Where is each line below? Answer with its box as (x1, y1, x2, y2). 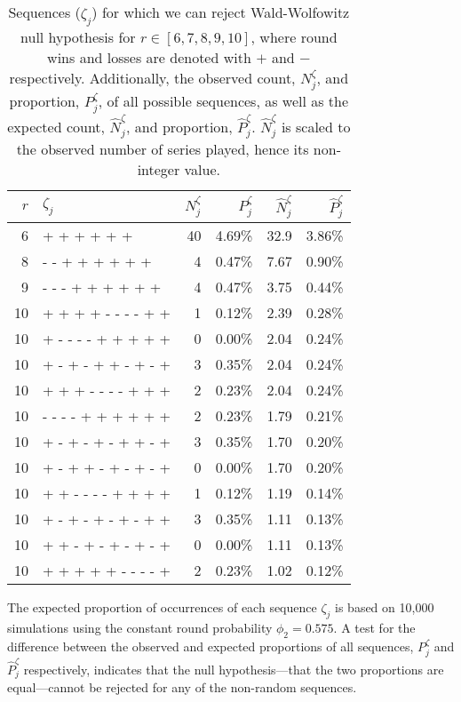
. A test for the (333, 618, 416, 637)
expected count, (7, 116, 106, 137)
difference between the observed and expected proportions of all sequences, (7, 636, 414, 655)
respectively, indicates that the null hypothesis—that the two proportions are (23, 659, 444, 678)
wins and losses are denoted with (47, 47, 251, 68)
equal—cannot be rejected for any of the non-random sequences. (7, 678, 357, 697)
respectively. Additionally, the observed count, (9, 68, 296, 89)
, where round (250, 27, 338, 48)
